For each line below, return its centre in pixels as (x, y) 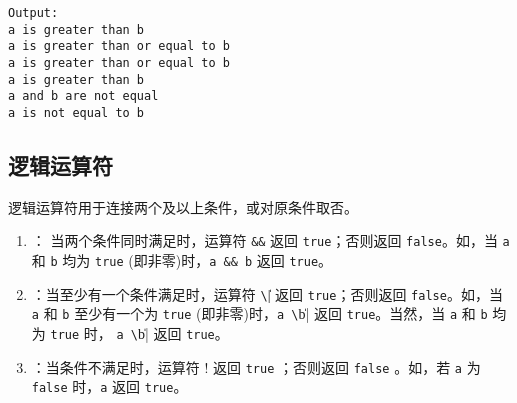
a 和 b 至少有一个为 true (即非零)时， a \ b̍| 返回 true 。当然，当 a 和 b (259, 313)
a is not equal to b (76, 112)
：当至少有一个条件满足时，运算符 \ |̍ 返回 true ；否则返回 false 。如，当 (267, 293)
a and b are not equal (83, 96)
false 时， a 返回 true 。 (109, 386)
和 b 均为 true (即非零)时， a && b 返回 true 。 (182, 260)
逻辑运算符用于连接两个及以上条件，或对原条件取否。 (183, 206)
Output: (33, 13)
